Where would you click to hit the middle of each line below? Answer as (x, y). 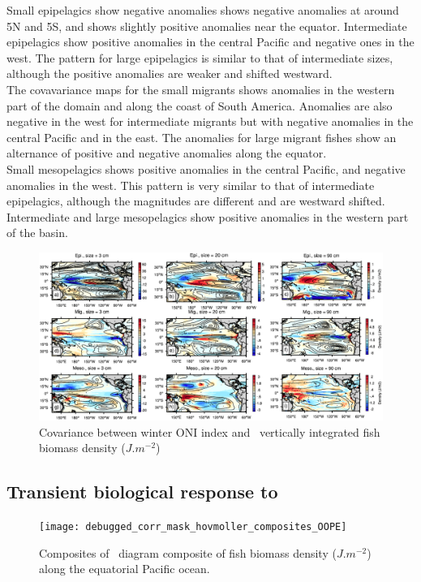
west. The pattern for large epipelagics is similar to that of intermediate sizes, (200, 57)
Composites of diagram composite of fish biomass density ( (188, 552)
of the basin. (37, 233)
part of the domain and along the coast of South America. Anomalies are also (200, 105)
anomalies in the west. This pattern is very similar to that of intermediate (191, 185)
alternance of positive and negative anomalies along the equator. (167, 153)
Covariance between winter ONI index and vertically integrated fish (210, 431)
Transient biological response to (142, 491)
